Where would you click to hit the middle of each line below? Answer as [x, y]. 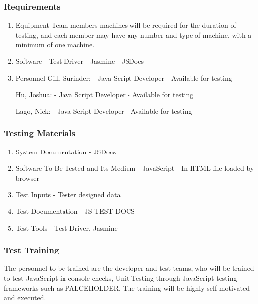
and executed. [25, 297]
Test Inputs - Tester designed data [68, 194]
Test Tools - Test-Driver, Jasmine [66, 228]
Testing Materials [40, 133]
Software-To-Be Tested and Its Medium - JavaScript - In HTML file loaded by [135, 168]
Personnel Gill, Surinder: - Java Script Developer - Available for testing [124, 77]
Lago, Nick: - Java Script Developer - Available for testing [104, 111]
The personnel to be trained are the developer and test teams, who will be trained [129, 268]
